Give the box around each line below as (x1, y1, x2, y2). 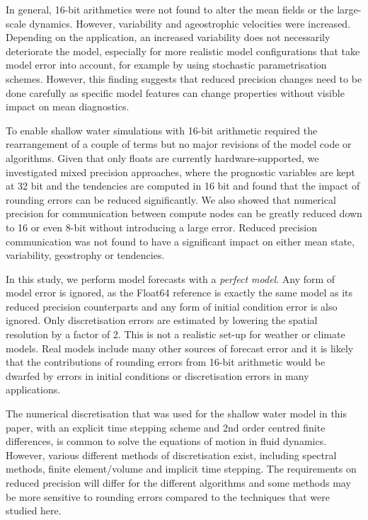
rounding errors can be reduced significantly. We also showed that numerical (6, 192, 336, 207)
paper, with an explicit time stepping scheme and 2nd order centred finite (6, 420, 326, 434)
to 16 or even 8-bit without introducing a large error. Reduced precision (6, 219, 318, 234)
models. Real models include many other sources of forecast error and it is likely (6, 340, 354, 355)
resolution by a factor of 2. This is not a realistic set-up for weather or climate (6, 327, 345, 342)
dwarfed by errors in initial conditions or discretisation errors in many (6, 368, 309, 383)
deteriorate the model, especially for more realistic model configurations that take (6, 43, 360, 58)
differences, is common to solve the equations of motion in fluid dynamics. (6, 434, 327, 449)
